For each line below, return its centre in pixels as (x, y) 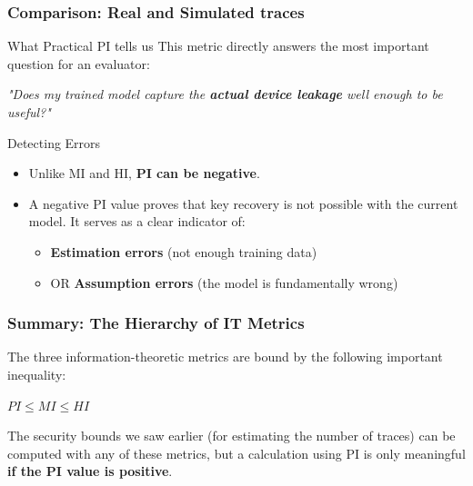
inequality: (37, 374)
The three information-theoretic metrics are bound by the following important (225, 357)
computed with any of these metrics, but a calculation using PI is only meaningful (236, 453)
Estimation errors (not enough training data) (184, 251)
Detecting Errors (54, 142)
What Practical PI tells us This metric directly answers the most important (218, 46)
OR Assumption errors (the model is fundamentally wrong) (224, 282)
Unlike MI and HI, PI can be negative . (144, 173)
